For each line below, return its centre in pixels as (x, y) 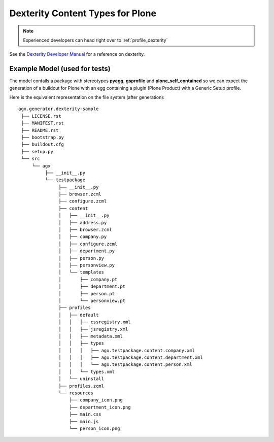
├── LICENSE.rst (41, 116)
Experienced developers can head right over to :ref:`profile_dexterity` (95, 40)
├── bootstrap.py (43, 137)
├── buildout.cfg (43, 144)
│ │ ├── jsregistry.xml (93, 329)
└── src (30, 159)
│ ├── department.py (87, 251)
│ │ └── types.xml (87, 371)
